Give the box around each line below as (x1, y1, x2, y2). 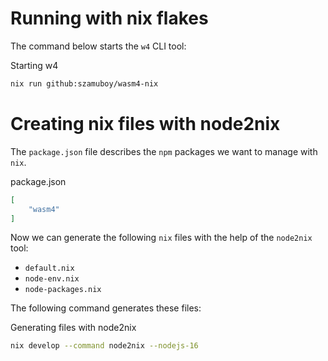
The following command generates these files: (10, 302, 202, 314)
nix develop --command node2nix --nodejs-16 (10, 341, 199, 351)
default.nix (24, 263, 75, 274)
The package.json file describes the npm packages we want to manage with (10, 145, 318, 157)
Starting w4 (10, 59, 59, 71)
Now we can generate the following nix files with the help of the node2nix (10, 232, 313, 244)
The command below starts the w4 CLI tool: (10, 40, 187, 52)
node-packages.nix (24, 285, 102, 295)
